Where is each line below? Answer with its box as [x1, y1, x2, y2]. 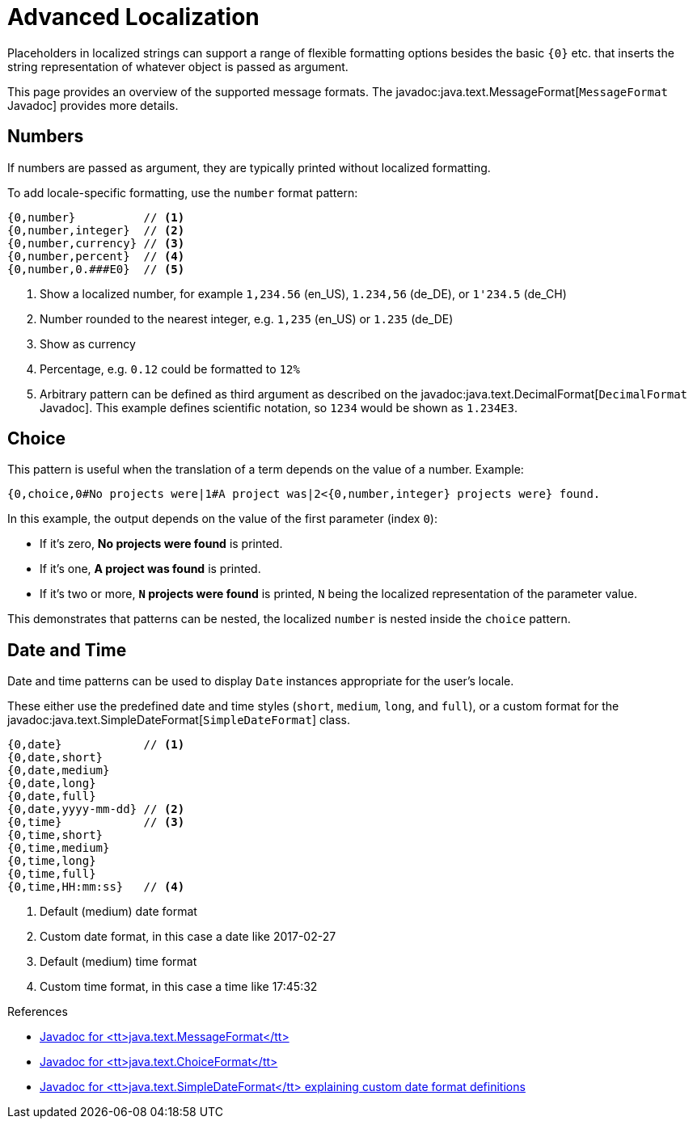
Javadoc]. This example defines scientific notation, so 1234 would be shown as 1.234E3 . [40, 400, 518, 415]
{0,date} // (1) [7, 738, 185, 752]
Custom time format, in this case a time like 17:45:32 [40, 980, 318, 994]
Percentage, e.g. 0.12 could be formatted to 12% [40, 361, 300, 376]
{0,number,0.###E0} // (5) [7, 262, 185, 276]
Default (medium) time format [40, 954, 197, 969]
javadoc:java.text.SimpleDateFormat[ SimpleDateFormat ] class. [7, 713, 350, 727]
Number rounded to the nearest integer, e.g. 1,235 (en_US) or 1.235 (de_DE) [40, 311, 454, 326]
